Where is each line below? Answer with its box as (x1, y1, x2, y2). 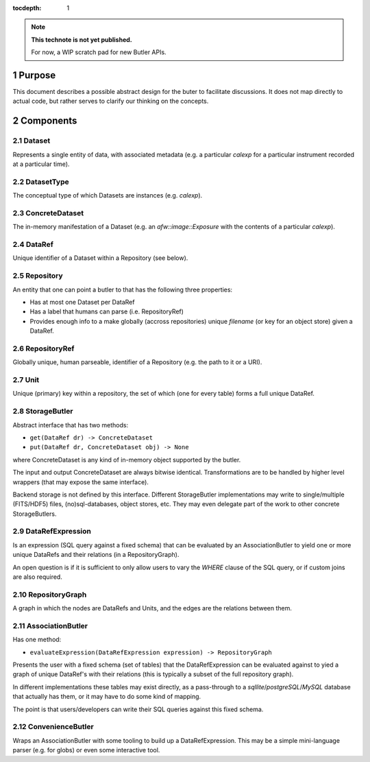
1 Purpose (12, 69, 56, 81)
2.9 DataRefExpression (12, 527, 92, 536)
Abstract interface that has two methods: (12, 420, 129, 429)
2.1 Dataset (12, 136, 51, 145)
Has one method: (12, 635, 62, 644)
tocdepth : (12, 4, 42, 12)
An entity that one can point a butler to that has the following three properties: (12, 285, 233, 294)
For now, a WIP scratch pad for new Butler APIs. (31, 48, 167, 56)
